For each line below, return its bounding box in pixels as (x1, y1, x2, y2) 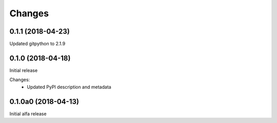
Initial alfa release (9, 110, 47, 117)
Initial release (9, 67, 38, 73)
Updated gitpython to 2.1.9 (9, 41, 66, 47)
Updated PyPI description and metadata (27, 84, 111, 90)
